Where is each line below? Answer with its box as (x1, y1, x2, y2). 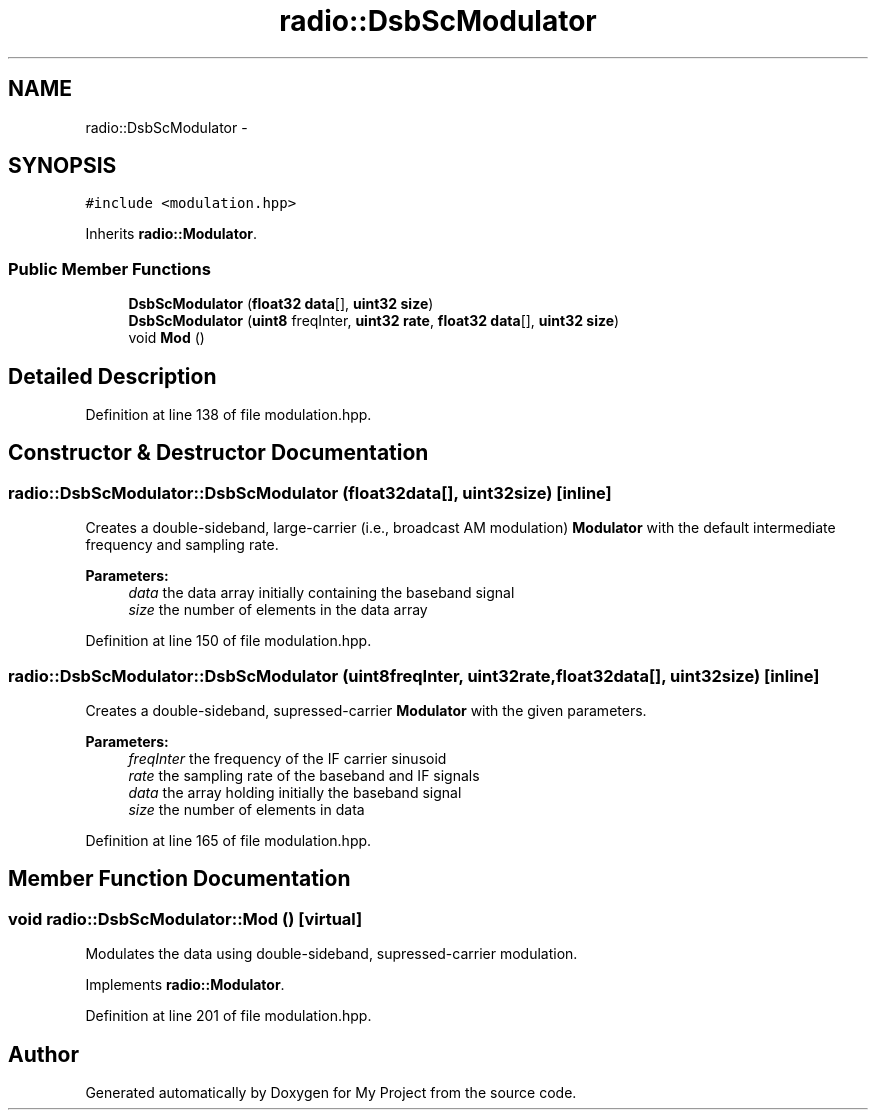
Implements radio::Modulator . (85, 976, 285, 994)
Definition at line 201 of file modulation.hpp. (85, 1007, 372, 1025)
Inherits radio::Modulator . (85, 225, 258, 243)
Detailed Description (8, 363, 217, 389)
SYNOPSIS (8, 153, 117, 179)
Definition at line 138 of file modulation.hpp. (85, 406, 372, 424)
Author (8, 1041, 79, 1067)
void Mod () (128, 329, 205, 347)
